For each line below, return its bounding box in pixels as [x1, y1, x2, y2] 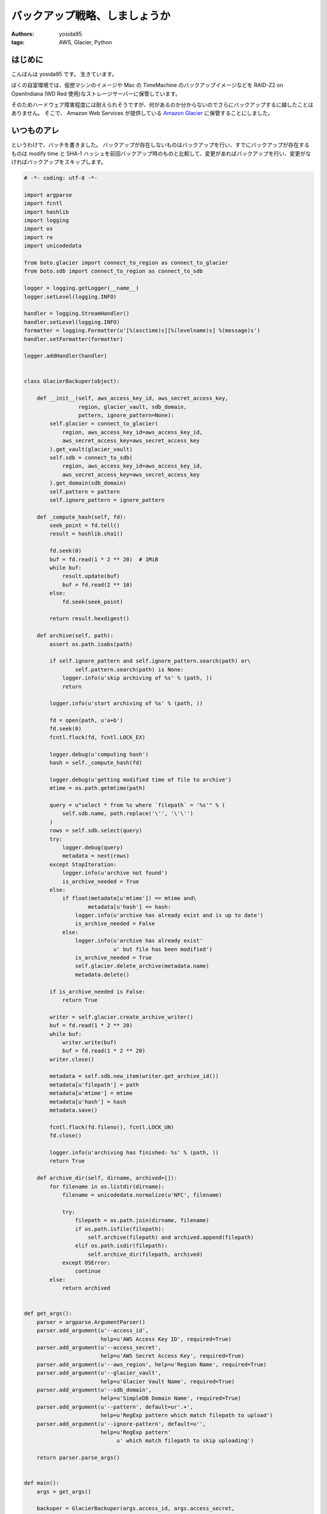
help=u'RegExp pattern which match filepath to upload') [100, 1412, 274, 1419]
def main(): [24, 1479, 60, 1487]
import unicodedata [24, 242, 82, 250]
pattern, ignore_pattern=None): [78, 412, 174, 419]
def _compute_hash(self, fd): [36, 514, 127, 520]
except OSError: [62, 1260, 111, 1266]
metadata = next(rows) [62, 853, 130, 859]
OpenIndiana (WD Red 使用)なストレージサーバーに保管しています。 [11, 90, 181, 97]
